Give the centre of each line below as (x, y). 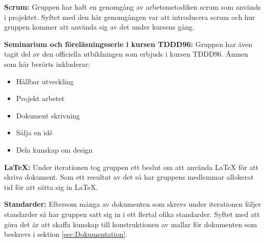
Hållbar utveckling (45, 81)
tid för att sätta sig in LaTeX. (51, 187)
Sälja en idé (34, 132)
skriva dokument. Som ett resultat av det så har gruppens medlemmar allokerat (129, 177)
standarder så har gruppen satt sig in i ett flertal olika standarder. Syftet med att (132, 214)
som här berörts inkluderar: (47, 64)
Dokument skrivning (48, 115)
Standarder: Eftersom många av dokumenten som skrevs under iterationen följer (133, 204)
